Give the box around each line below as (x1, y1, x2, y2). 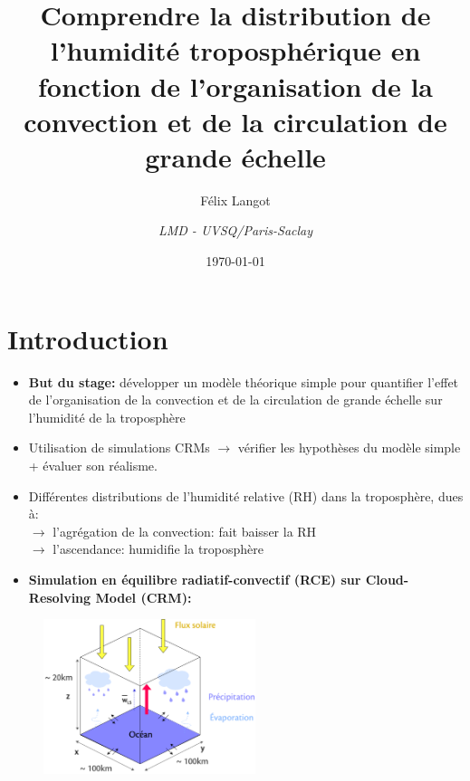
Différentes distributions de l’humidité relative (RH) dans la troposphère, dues (28, 486, 464, 505)
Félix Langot (200, 190, 271, 209)
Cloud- (365, 569, 409, 588)
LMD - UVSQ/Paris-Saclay (158, 221, 313, 240)
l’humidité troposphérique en (50, 32, 421, 69)
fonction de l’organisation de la (38, 67, 433, 104)
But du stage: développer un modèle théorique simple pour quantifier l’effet (28, 372, 459, 391)
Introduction (7, 319, 168, 357)
